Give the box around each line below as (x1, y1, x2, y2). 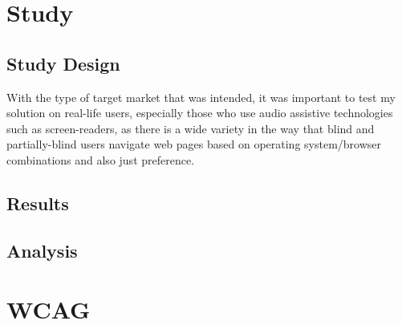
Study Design (6, 51, 120, 75)
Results (6, 190, 69, 215)
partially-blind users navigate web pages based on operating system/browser (6, 136, 382, 152)
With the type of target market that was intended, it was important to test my (6, 88, 396, 105)
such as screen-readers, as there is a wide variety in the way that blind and (6, 120, 375, 136)
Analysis (6, 238, 78, 262)
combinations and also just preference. (6, 151, 195, 168)
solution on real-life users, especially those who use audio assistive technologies (6, 104, 393, 121)
